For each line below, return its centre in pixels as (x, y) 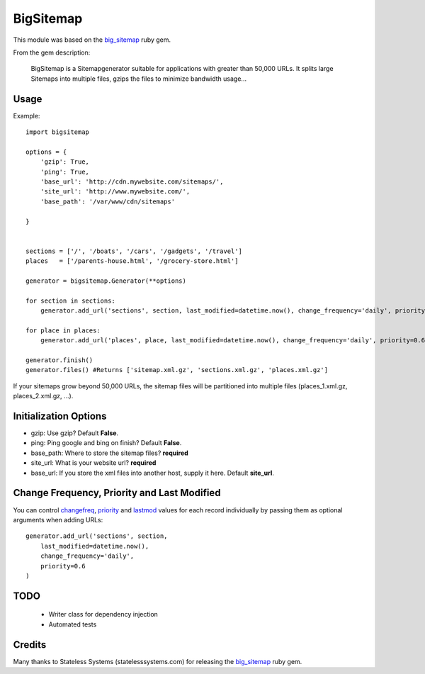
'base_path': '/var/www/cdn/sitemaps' (108, 201)
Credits (30, 645)
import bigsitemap (58, 132)
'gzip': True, (65, 162)
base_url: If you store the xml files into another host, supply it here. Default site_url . (152, 473)
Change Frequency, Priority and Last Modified (117, 493)
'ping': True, (65, 172)
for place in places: (63, 330)
